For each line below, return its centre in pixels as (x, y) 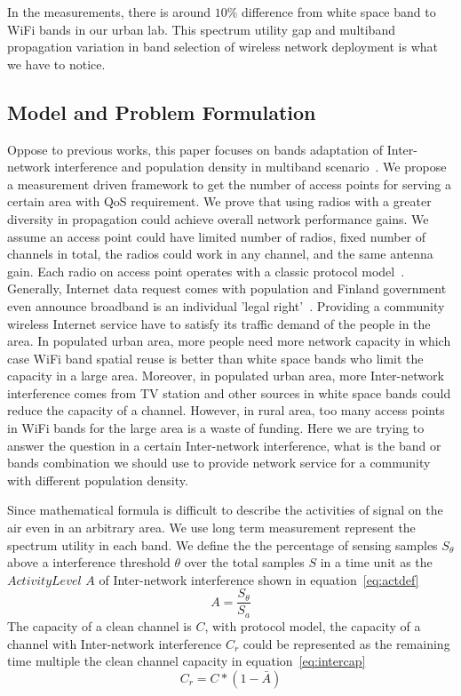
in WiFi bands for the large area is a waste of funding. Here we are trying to (216, 428)
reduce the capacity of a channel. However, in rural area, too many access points (226, 410)
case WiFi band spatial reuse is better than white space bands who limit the (215, 358)
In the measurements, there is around (109, 12)
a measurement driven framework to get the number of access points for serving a (229, 184)
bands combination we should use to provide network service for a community (219, 463)
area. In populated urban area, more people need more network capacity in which (229, 341)
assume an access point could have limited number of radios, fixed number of (217, 236)
